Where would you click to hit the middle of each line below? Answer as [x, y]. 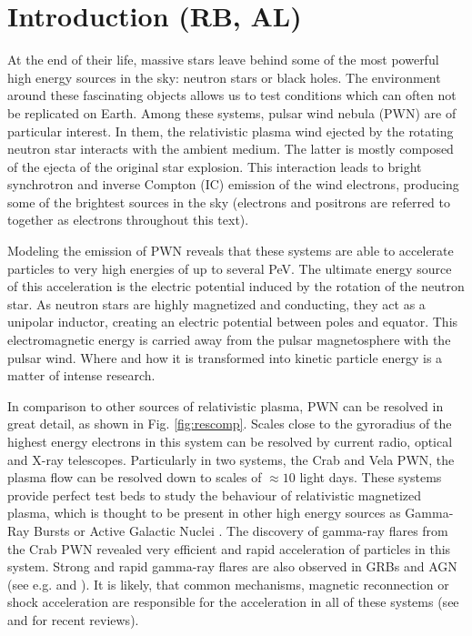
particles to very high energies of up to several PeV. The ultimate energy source [230, 268]
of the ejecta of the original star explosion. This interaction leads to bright [215, 166]
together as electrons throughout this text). [128, 220]
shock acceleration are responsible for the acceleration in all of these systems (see [233, 602]
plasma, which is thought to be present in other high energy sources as [204, 513]
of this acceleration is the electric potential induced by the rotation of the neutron [236, 286]
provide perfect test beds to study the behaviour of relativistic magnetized [215, 495]
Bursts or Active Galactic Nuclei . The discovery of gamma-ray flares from [241, 530]
